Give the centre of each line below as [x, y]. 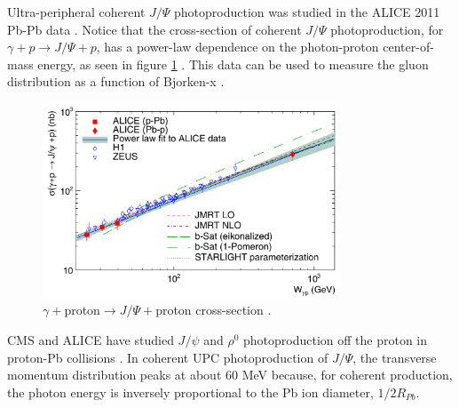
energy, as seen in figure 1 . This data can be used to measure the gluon [233, 64]
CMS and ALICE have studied [91, 340]
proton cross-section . [214, 310]
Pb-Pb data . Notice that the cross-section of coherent [154, 29]
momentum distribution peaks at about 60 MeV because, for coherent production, [230, 375]
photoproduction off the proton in [336, 340]
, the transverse [395, 357]
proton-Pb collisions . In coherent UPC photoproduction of [168, 357]
